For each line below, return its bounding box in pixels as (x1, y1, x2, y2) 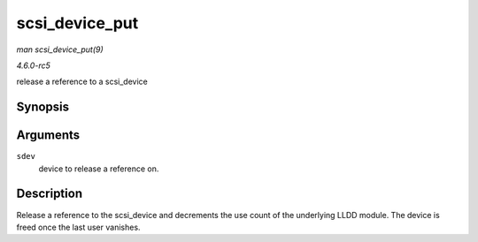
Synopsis (16, 100, 70, 115)
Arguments (16, 128, 81, 143)
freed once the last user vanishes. (16, 222, 141, 232)
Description (16, 186, 83, 201)
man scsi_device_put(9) (16, 44, 104, 55)
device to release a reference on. (38, 163, 159, 174)
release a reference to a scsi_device (16, 76, 148, 87)
